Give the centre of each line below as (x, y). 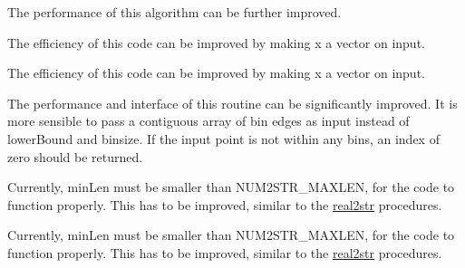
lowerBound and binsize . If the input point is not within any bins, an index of (223, 138)
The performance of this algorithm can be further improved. (174, 12)
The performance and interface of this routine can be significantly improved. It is (232, 103)
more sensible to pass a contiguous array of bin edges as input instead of (208, 121)
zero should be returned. (75, 156)
